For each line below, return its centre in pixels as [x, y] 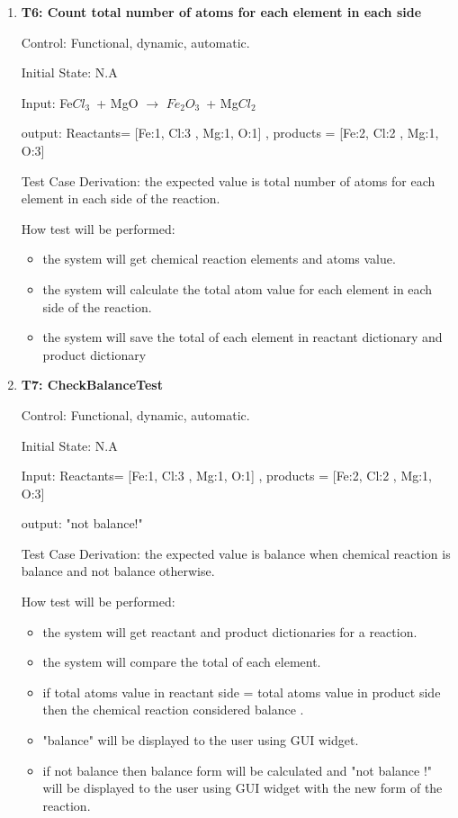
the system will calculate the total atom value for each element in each [238, 288]
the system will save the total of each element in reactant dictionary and [242, 337]
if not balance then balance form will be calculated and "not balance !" [238, 770]
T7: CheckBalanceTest [92, 385]
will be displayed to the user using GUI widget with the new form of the [242, 788]
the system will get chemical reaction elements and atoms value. [219, 259]
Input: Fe [47, 102]
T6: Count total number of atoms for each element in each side [221, 12]
